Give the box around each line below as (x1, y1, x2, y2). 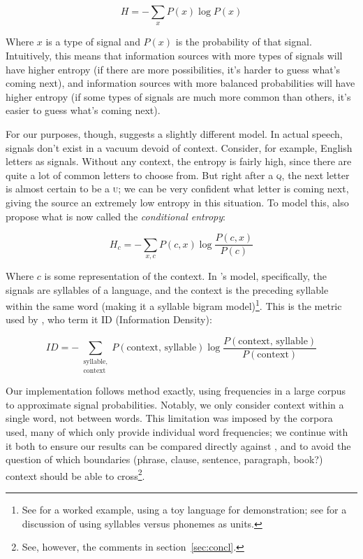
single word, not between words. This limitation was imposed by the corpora (6, 411, 333, 425)
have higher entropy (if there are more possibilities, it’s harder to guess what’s (6, 62, 341, 76)
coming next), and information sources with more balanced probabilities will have (6, 76, 355, 90)
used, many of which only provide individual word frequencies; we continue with (6, 425, 348, 439)
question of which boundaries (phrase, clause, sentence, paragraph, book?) (6, 452, 323, 467)
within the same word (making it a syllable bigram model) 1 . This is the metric (6, 297, 342, 313)
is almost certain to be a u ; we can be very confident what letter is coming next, (6, 181, 349, 196)
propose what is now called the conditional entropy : (6, 208, 225, 223)
